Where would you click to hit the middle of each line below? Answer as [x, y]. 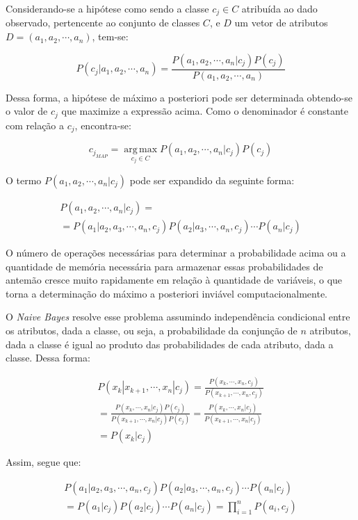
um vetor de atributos [281, 23]
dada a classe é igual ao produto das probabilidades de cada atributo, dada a [170, 344]
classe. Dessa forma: [48, 358]
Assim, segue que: [43, 462]
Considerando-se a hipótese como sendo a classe [107, 8]
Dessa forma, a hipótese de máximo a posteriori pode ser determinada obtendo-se [179, 97]
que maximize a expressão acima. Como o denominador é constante [205, 111]
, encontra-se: [103, 125]
